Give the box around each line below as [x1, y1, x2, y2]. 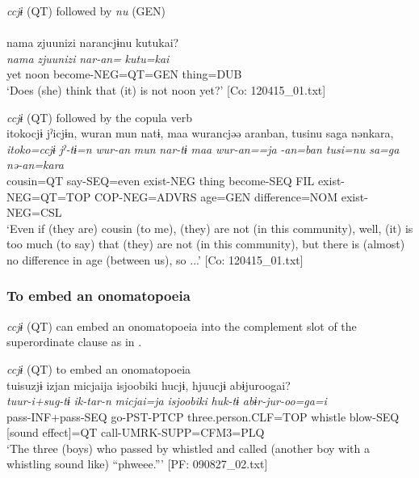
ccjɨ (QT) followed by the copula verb [6, 108, 193, 125]
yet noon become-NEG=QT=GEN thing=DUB [6, 66, 242, 82]
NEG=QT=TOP [6, 188, 91, 205]
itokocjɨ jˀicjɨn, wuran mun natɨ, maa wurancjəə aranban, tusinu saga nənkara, [6, 125, 394, 142]
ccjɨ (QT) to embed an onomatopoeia [6, 360, 191, 377]
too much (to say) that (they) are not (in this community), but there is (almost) [6, 235, 405, 252]
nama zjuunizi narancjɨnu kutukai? [6, 34, 179, 51]
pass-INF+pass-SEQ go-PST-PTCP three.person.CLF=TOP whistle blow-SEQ [6, 408, 400, 425]
